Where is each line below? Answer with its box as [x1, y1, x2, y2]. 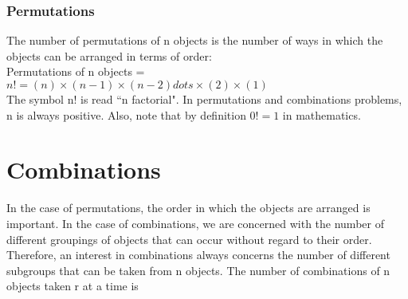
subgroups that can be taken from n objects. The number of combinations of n [6, 262, 390, 278]
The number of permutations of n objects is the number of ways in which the [6, 32, 383, 49]
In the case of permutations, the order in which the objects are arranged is [6, 199, 371, 216]
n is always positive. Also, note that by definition [6, 106, 246, 123]
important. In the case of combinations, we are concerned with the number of [6, 214, 384, 231]
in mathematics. [282, 106, 361, 123]
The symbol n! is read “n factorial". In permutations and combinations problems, [6, 91, 402, 107]
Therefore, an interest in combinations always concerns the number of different [6, 246, 390, 263]
